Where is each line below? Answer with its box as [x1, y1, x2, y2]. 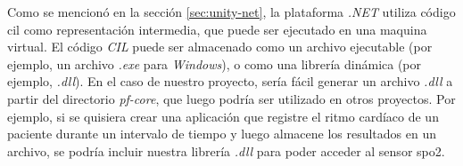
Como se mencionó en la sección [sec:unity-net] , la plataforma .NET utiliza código [7, 3, 456, 20]
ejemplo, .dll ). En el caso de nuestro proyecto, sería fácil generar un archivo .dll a [7, 72, 453, 91]
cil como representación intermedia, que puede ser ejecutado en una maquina [7, 20, 427, 38]
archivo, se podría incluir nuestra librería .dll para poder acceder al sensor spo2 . [7, 141, 445, 160]
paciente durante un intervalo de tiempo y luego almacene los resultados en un [7, 124, 436, 143]
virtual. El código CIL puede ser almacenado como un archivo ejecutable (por [7, 37, 433, 56]
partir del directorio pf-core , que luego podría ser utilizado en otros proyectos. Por [7, 89, 456, 107]
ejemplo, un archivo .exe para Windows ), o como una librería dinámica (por [7, 54, 422, 73]
